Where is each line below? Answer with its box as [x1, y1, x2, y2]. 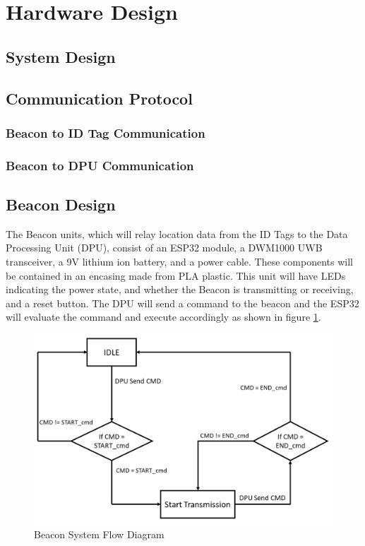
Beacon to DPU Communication [6, 156, 194, 174]
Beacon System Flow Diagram [34, 526, 164, 541]
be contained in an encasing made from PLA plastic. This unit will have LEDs [6, 268, 346, 283]
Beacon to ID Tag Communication [6, 124, 205, 141]
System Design [6, 45, 116, 67]
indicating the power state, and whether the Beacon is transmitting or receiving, [6, 282, 354, 297]
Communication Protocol [6, 87, 193, 109]
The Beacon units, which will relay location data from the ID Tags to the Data [6, 226, 348, 241]
